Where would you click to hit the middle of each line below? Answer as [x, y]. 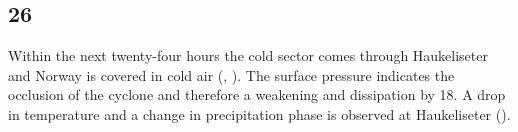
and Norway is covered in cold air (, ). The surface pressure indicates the [231, 74]
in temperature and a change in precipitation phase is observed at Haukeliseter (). [259, 113]
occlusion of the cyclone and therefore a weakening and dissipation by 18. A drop [257, 94]
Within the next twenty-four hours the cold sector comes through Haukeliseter [248, 55]
